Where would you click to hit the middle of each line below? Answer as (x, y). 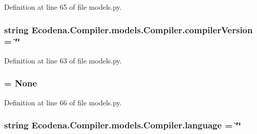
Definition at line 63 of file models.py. (63, 60)
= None (21, 83)
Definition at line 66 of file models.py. (63, 102)
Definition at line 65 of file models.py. (63, 7)
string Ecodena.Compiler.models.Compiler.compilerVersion (128, 29)
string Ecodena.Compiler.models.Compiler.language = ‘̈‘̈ (123, 125)
